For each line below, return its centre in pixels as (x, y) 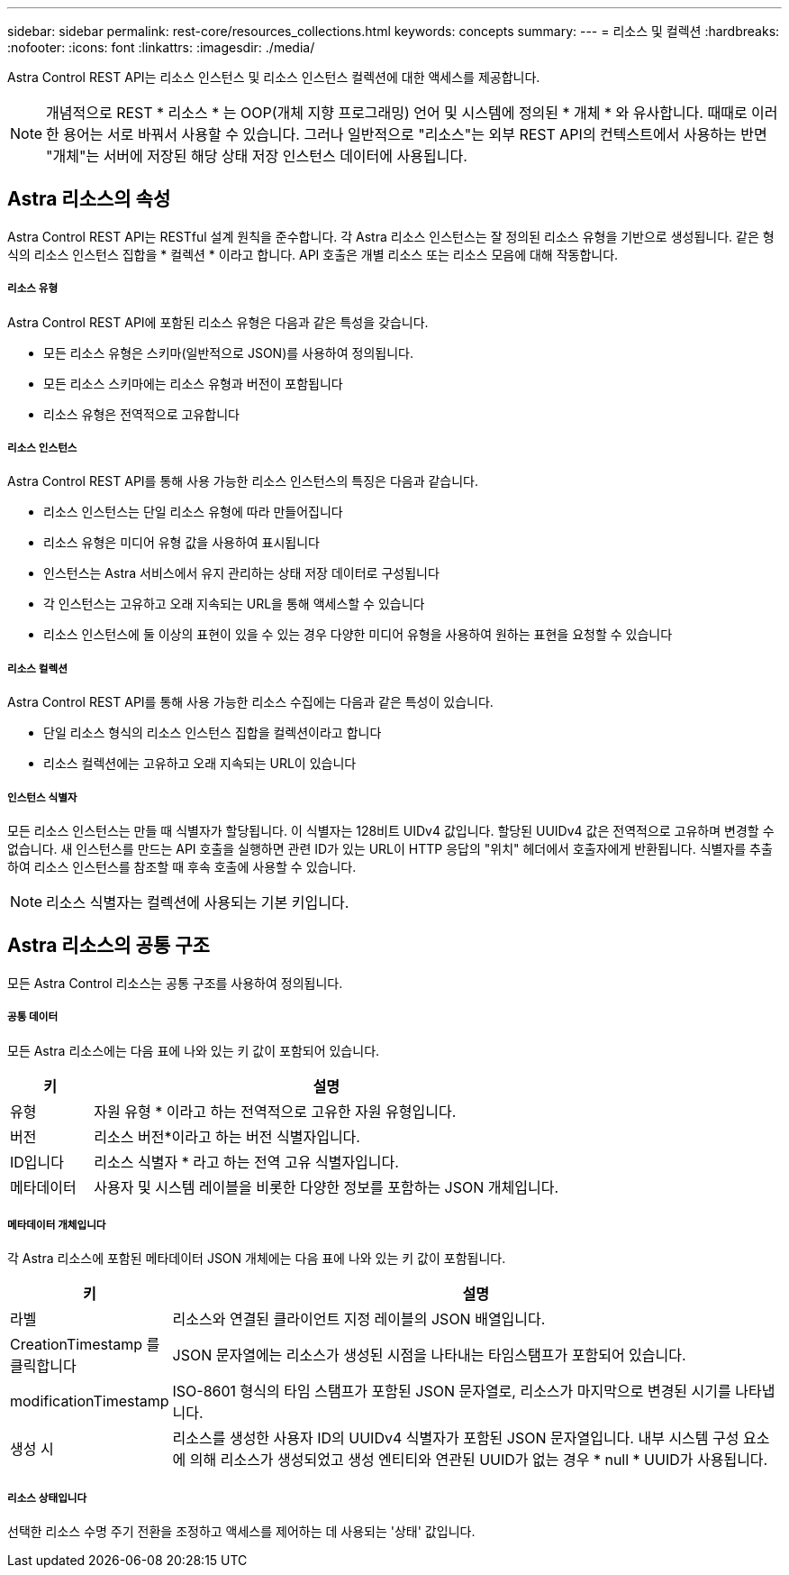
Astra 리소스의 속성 (89, 199)
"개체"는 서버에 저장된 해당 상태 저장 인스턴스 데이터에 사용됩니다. (257, 156)
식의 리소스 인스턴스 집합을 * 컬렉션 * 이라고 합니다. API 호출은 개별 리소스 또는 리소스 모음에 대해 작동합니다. (313, 254)
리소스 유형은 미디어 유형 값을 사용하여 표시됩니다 (181, 543)
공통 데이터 (33, 1017)
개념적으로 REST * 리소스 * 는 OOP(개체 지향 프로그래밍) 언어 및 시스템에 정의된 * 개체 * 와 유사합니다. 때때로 (397, 113)
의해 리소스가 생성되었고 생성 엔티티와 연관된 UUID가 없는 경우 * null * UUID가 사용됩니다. (479, 1460)
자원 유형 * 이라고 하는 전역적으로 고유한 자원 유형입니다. (275, 1111)
